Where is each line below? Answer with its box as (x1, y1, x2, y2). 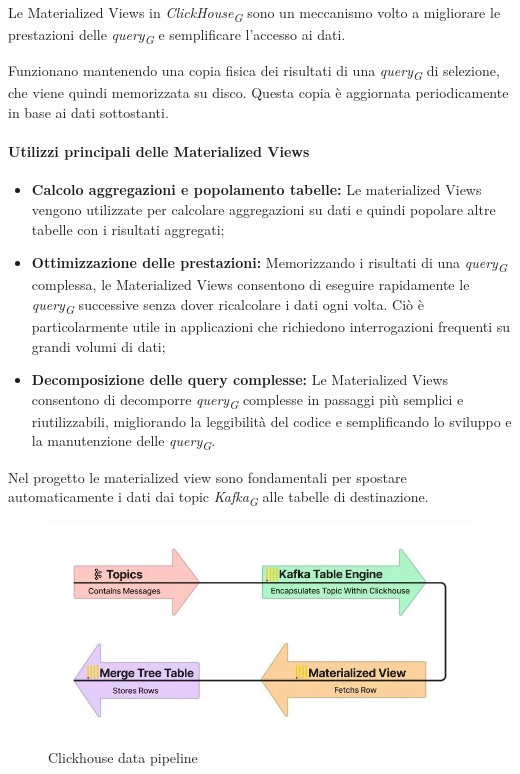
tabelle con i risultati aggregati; (31, 218, 225, 239)
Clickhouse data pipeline (48, 746, 198, 767)
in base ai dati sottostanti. (8, 101, 169, 122)
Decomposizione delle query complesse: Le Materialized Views (31, 369, 449, 390)
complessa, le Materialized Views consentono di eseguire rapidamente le (31, 274, 470, 295)
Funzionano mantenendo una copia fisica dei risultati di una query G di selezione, (8, 60, 500, 84)
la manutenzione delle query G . (31, 430, 216, 454)
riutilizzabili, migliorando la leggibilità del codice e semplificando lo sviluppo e (31, 410, 512, 431)
